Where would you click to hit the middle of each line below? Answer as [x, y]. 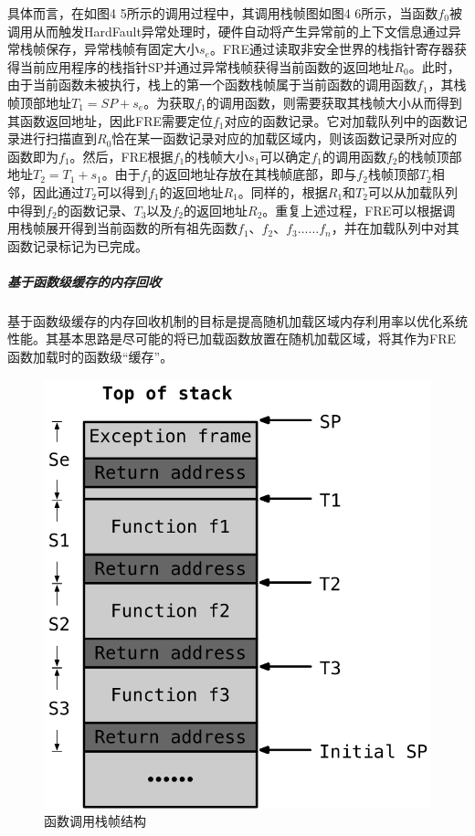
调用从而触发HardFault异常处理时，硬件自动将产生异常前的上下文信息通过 [228, 31]
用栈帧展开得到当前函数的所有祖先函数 [122, 228]
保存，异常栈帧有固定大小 [122, 49]
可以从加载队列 [412, 191]
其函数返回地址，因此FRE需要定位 [110, 120]
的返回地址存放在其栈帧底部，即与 [254, 174]
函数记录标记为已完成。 [78, 245]
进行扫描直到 [58, 138]
